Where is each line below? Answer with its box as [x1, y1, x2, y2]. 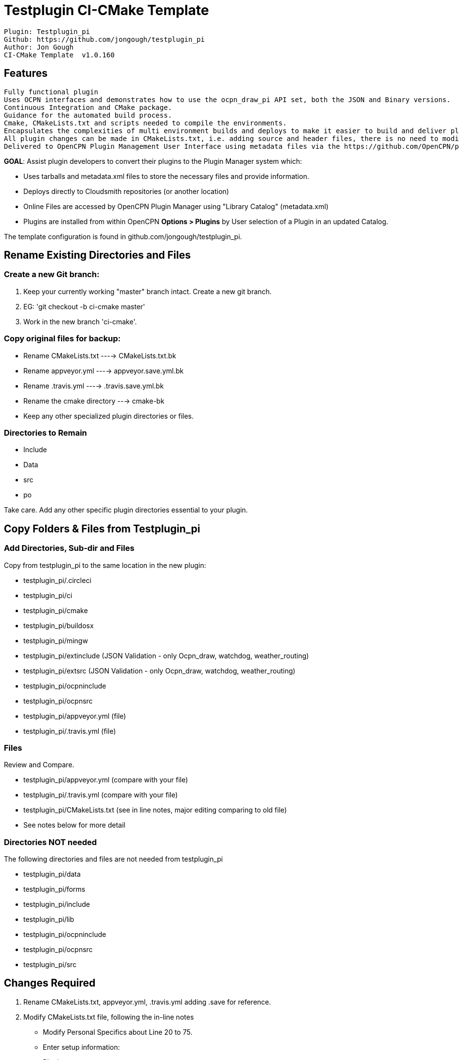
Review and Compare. [4, 760, 74, 769]
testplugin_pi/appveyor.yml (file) [23, 711, 126, 720]
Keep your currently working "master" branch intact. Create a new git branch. [23, 287, 272, 296]
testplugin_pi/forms [23, 885, 86, 894]
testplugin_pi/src [23, 960, 77, 969]
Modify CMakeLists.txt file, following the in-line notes [23, 1012, 194, 1021]
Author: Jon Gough [4, 43, 74, 51]
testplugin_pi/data [23, 870, 81, 879]
